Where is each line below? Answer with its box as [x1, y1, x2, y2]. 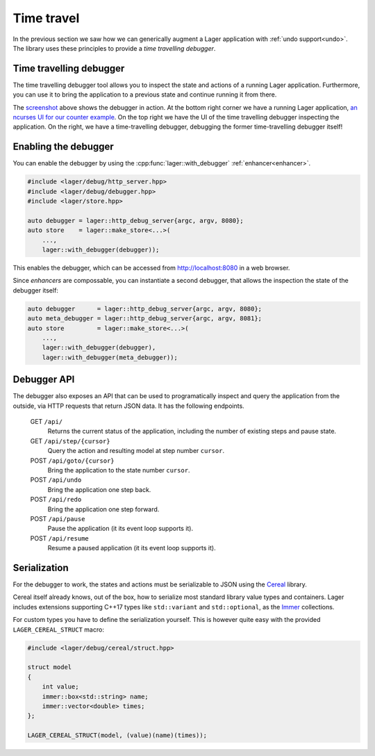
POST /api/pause [30, 514, 85, 523]
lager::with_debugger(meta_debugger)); [42, 353, 178, 361]
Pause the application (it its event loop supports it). [47, 525, 194, 533]
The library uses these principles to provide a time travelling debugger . [12, 44, 216, 52]
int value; [42, 683, 79, 691]
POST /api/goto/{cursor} [30, 456, 115, 465]
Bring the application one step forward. [47, 504, 160, 513]
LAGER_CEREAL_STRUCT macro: [12, 625, 104, 634]
